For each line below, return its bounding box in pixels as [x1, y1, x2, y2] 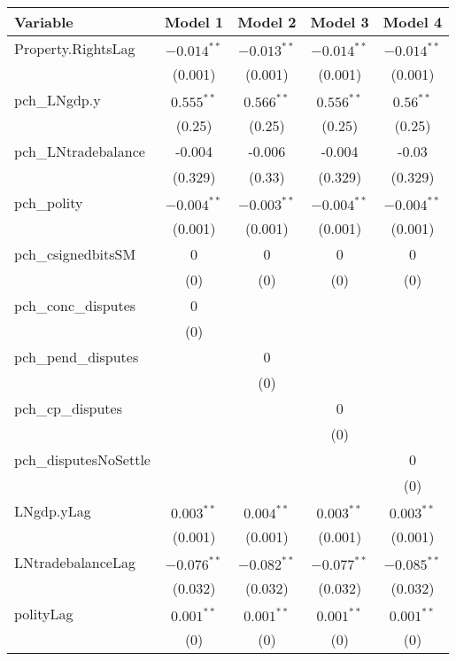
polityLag [14, 603, 73, 624]
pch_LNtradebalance [14, 141, 145, 161]
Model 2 [237, 12, 297, 32]
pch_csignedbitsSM [14, 244, 136, 264]
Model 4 [383, 12, 443, 32]
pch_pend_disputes [14, 346, 139, 367]
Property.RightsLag [14, 38, 135, 58]
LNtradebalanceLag [14, 552, 135, 572]
